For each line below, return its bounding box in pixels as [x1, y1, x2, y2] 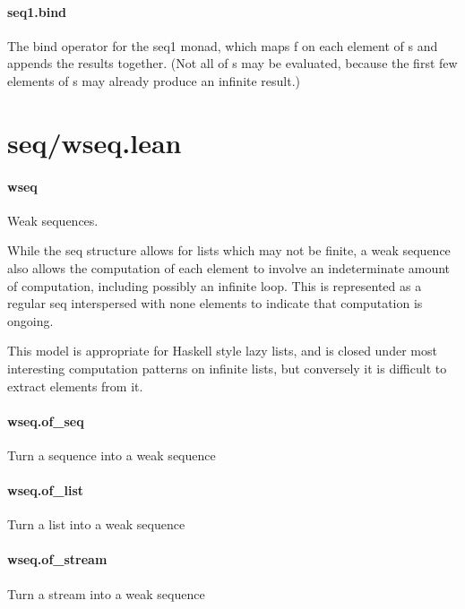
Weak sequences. [7, 210, 99, 229]
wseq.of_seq [7, 411, 84, 430]
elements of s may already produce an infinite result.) [7, 71, 301, 90]
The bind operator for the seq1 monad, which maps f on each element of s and [7, 36, 438, 55]
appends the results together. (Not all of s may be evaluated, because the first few [7, 54, 458, 73]
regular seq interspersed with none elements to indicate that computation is [7, 294, 423, 313]
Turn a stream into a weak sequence [7, 584, 205, 603]
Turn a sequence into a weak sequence [7, 445, 216, 464]
